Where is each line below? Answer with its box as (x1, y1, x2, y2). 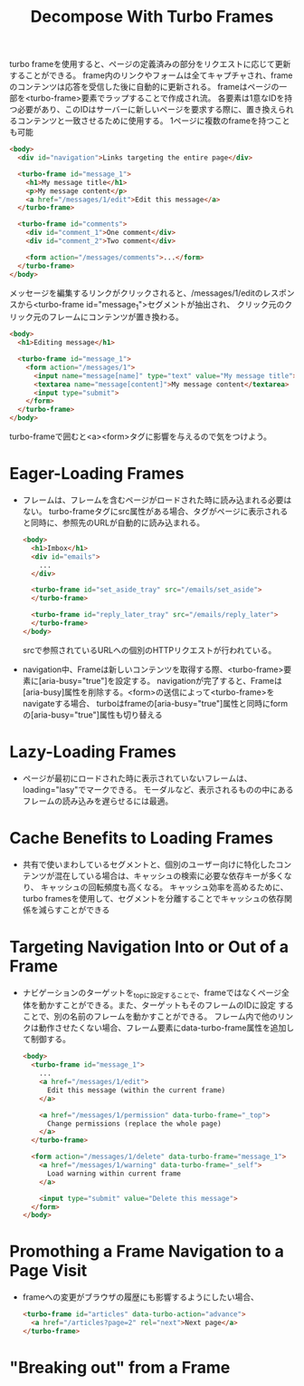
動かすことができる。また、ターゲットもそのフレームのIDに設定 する (38, 1000, 294, 1010)
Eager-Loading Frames (9, 464, 185, 484)
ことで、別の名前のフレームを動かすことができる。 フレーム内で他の (22, 1011, 278, 1022)
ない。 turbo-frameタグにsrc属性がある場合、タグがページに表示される (22, 506, 289, 517)
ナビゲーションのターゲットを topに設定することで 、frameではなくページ (22, 987, 282, 1000)
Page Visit (9, 1261, 88, 1281)
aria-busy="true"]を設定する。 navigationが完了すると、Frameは (41, 675, 282, 686)
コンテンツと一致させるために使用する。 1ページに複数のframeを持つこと (16, 115, 291, 126)
